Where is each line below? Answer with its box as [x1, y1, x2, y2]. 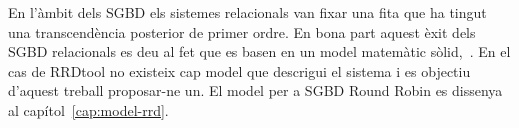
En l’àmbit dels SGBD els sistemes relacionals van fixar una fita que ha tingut [8, 2, 487, 22]
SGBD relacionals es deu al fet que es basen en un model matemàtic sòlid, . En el [8, 41, 511, 62]
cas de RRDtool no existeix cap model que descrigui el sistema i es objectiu [8, 60, 471, 81]
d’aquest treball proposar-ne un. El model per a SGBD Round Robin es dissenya [8, 80, 503, 101]
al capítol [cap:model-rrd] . [8, 99, 169, 120]
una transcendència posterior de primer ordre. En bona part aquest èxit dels [8, 21, 476, 42]
